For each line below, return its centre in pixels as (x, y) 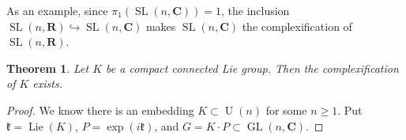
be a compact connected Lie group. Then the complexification (252, 68)
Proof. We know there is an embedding (100, 110)
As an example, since (57, 10)
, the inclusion (255, 10)
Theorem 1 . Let (48, 68)
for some (286, 110)
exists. (48, 83)
